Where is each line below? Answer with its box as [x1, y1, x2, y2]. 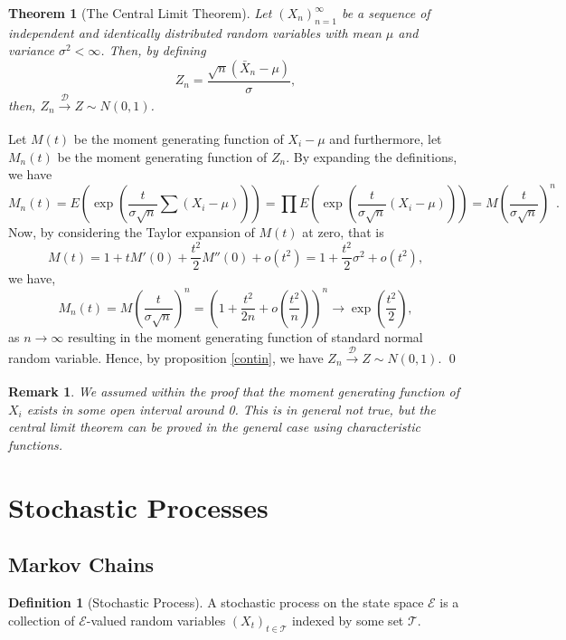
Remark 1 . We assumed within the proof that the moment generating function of [8, 382, 459, 401]
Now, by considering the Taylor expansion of [8, 223, 255, 242]
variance [8, 41, 54, 60]
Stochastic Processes [8, 488, 269, 525]
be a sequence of [341, 4, 430, 22]
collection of [8, 610, 75, 629]
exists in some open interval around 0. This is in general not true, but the [26, 399, 436, 418]
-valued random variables [86, 610, 226, 629]
